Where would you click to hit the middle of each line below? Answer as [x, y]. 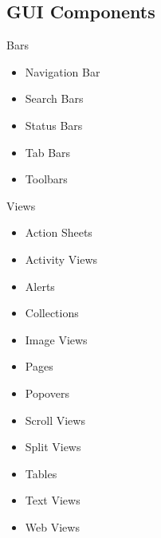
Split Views [53, 447]
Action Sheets [59, 232]
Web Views [52, 526]
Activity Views [61, 259]
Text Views [53, 500]
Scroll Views [55, 420]
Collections [52, 313]
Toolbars [46, 179]
